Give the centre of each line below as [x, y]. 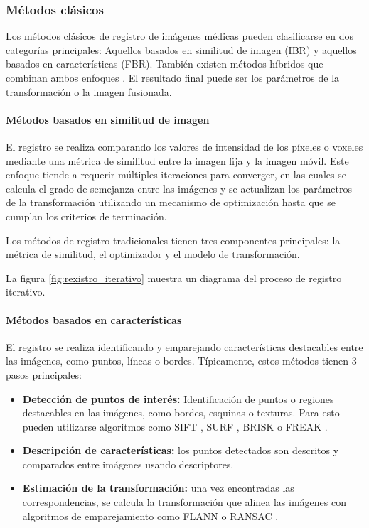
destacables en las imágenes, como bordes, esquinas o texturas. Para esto [181, 413]
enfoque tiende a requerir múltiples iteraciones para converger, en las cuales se [176, 174]
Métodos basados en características [94, 319]
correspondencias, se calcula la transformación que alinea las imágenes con [184, 502]
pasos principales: [44, 374]
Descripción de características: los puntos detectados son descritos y [181, 450]
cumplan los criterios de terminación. [86, 216]
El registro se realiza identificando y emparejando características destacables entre [184, 346]
